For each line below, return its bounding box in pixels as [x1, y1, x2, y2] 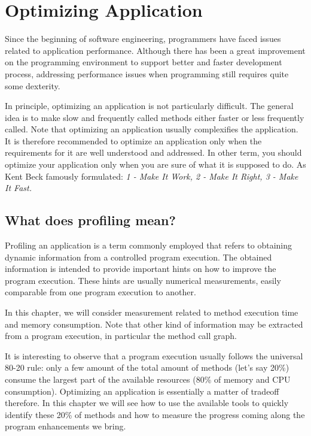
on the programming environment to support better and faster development [5, 56, 282, 68]
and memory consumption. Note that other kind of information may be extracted [5, 317, 303, 330]
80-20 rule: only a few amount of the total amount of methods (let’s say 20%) [5, 361, 289, 374]
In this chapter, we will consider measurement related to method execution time [5, 306, 298, 319]
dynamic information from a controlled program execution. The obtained [5, 250, 272, 263]
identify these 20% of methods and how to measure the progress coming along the [5, 408, 305, 420]
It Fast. [5, 181, 32, 194]
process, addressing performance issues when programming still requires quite [5, 67, 289, 80]
